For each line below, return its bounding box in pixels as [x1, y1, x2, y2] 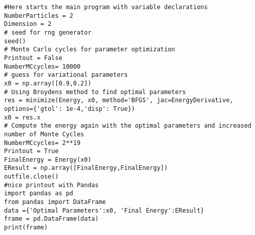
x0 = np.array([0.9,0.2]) [4, 79, 91, 87]
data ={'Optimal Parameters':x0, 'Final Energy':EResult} [4, 207, 204, 214]
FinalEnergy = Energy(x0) [4, 156, 91, 163]
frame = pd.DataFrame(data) [4, 215, 99, 223]
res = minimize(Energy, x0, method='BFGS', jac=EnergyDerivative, [4, 97, 234, 104]
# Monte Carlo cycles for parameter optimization [4, 46, 175, 53]
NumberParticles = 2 [4, 12, 74, 19]
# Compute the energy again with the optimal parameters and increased [4, 122, 251, 130]
